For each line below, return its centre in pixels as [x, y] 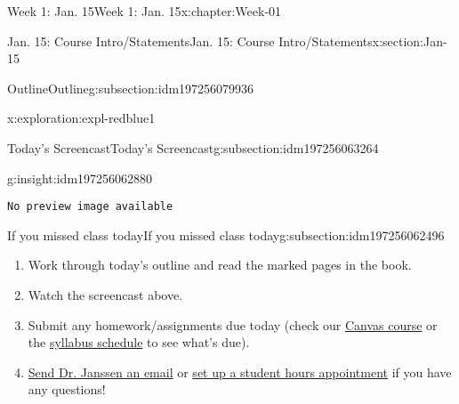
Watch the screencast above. [105, 295]
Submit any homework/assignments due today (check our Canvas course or [233, 324]
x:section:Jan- [410, 40]
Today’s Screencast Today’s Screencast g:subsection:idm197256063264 [193, 147]
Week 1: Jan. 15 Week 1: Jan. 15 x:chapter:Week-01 [145, 11]
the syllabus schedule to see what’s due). [139, 342]
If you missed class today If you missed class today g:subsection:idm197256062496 [226, 234]
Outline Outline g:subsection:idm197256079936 [131, 88]
